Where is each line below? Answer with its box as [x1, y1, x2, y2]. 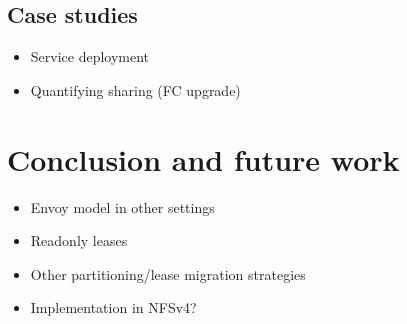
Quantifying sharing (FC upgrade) [30, 79, 241, 100]
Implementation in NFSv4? [30, 297, 197, 318]
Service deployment [30, 46, 150, 67]
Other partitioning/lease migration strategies [30, 263, 306, 284]
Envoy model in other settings [30, 196, 215, 217]
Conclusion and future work [7, 138, 400, 179]
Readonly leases [30, 230, 128, 251]
